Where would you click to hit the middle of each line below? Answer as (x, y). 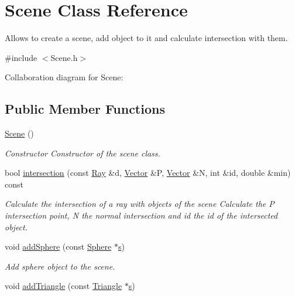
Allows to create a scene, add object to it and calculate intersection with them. (146, 38)
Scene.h (64, 57)
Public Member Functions (85, 109)
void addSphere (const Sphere (58, 246)
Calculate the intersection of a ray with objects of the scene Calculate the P (140, 204)
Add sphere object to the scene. (60, 266)
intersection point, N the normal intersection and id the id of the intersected (141, 215)
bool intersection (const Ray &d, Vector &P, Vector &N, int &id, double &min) (148, 173)
